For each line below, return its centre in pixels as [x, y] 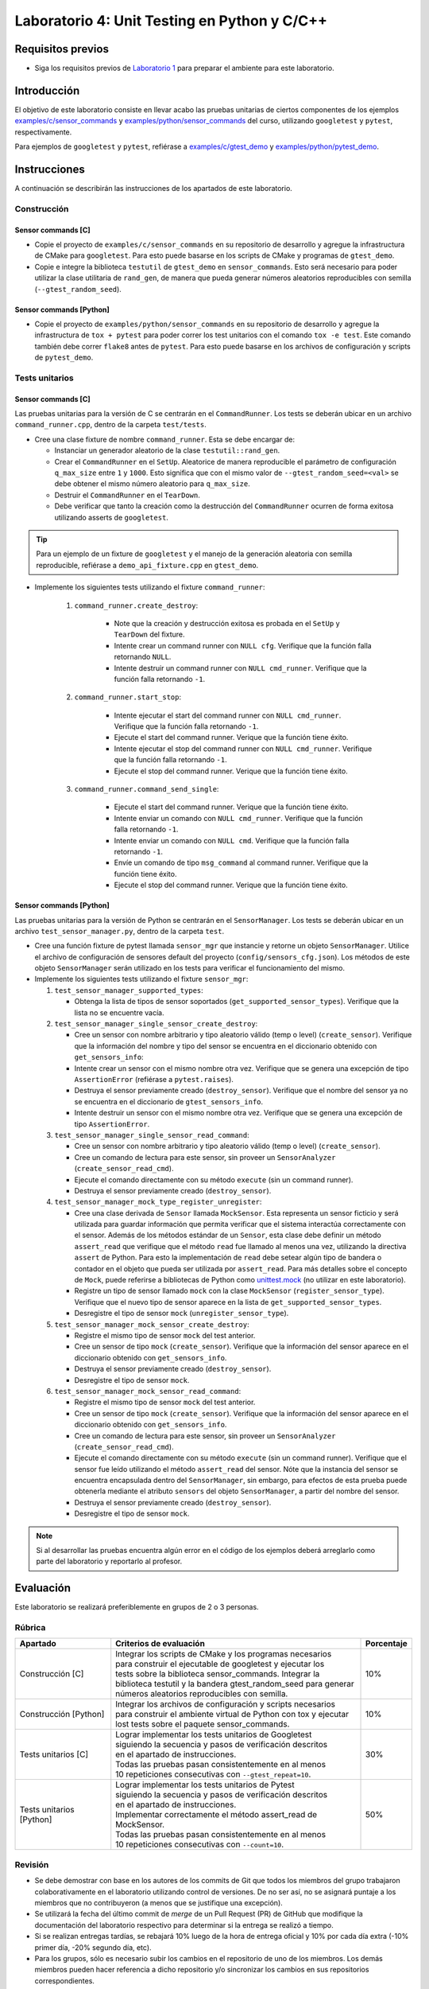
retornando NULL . [143, 657]
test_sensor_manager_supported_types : [129, 990]
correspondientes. [65, 1980]
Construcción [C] [52, 1674]
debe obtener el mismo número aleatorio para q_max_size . [152, 484]
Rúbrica [30, 1628]
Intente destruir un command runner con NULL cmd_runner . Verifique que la [240, 668]
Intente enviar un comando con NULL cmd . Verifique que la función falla [232, 840]
